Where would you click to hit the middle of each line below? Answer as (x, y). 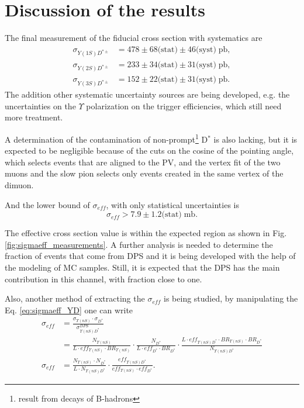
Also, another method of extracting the (75, 298)
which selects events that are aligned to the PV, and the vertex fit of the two (143, 162)
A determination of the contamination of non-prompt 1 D (106, 138)
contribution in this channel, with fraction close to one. (103, 279)
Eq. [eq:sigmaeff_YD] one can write (69, 310)
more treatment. (34, 117)
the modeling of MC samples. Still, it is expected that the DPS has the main (142, 267)
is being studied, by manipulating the (231, 298)
